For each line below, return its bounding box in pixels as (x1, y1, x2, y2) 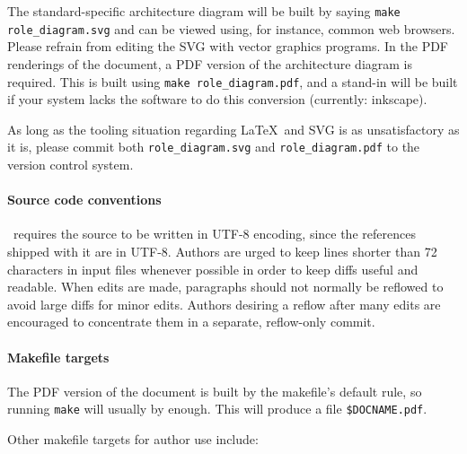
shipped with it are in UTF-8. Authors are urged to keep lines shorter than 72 (7, 241, 437, 260)
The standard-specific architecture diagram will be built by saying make (7, 2, 401, 20)
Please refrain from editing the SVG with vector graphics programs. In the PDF (7, 37, 449, 56)
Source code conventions (7, 190, 162, 209)
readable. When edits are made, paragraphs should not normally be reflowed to (7, 277, 444, 296)
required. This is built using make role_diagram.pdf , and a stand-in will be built (7, 72, 458, 91)
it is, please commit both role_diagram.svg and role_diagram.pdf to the (7, 137, 420, 156)
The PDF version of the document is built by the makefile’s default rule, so (7, 381, 422, 400)
